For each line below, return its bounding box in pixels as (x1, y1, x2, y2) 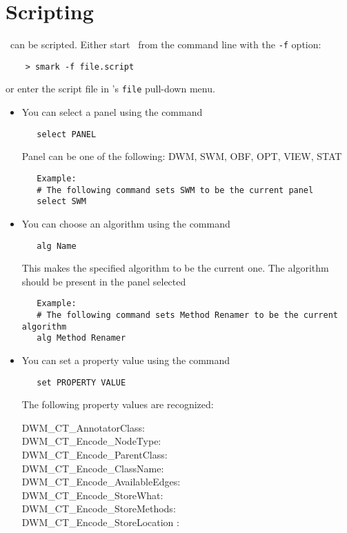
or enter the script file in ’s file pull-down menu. (6, 81, 215, 96)
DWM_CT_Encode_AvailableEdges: (21, 474, 181, 489)
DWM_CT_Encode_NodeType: (21, 434, 161, 448)
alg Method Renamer (37, 333, 126, 343)
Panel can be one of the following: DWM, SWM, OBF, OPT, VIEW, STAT (21, 149, 342, 163)
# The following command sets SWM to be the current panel (37, 185, 314, 195)
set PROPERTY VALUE (37, 377, 126, 388)
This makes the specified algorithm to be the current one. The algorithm (21, 261, 329, 275)
